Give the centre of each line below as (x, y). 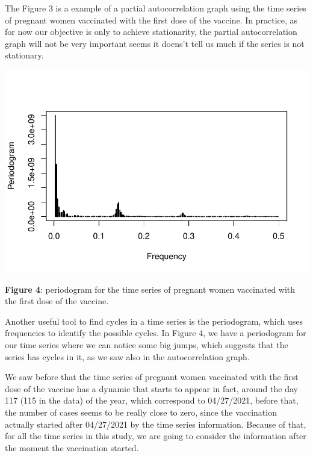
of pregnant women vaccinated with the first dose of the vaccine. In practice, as (151, 20)
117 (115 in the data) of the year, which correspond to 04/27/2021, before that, (152, 400)
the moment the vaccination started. (72, 447)
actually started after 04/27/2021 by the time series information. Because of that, (156, 424)
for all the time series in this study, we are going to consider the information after (156, 436)
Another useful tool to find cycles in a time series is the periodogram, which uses (154, 321)
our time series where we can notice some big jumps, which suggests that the (147, 344)
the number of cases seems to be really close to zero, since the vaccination (141, 412)
